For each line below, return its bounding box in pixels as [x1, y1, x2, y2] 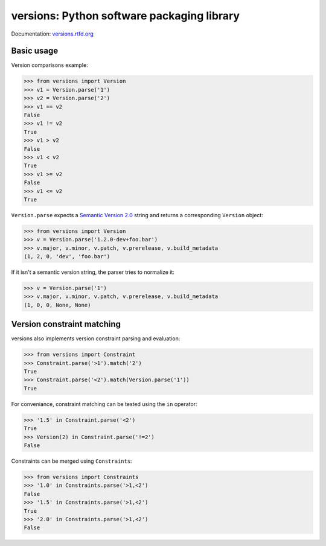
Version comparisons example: [11, 62, 88, 69]
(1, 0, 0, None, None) [24, 302, 91, 308]
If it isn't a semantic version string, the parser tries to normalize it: [11, 268, 175, 276]
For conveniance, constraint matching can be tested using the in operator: [11, 400, 197, 407]
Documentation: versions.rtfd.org [11, 30, 94, 37]
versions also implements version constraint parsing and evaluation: [11, 335, 181, 342]
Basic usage [11, 46, 59, 56]
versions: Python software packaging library [11, 9, 240, 22]
